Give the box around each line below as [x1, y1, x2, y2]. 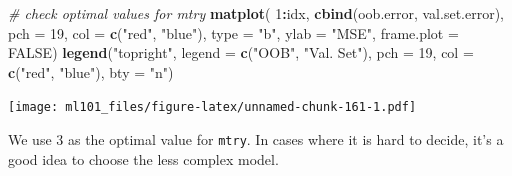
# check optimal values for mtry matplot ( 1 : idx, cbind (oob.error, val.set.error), [8, 3, 504, 23]
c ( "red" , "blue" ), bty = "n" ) [8, 61, 174, 82]
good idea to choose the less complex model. [8, 148, 279, 169]
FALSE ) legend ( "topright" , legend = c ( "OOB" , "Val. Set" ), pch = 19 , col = [8, 42, 474, 63]
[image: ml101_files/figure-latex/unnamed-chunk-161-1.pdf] [8, 100, 417, 115]
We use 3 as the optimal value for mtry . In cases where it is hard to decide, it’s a [8, 129, 504, 150]
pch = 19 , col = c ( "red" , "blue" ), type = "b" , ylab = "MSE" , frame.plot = [8, 22, 459, 43]
